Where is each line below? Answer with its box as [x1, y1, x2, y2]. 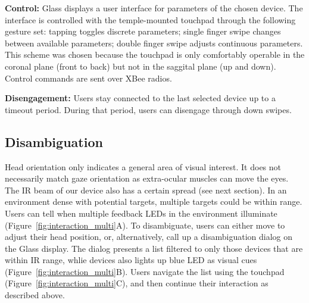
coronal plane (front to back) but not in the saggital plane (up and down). [5, 60, 276, 72]
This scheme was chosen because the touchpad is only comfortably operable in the [5, 48, 305, 61]
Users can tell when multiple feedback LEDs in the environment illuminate [5, 207, 277, 219]
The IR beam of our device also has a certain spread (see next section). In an [5, 183, 287, 196]
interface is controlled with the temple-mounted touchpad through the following [5, 13, 296, 26]
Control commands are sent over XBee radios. [5, 71, 172, 84]
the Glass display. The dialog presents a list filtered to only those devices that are [5, 242, 303, 254]
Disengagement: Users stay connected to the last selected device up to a [5, 92, 276, 104]
